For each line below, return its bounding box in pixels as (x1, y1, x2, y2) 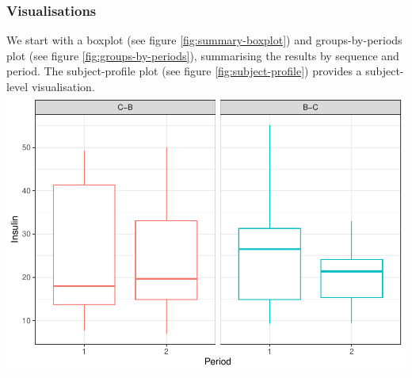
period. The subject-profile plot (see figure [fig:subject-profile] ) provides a (6, 63, 362, 79)
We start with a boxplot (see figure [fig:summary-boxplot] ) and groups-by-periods (6, 32, 402, 48)
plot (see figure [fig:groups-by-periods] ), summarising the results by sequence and (6, 47, 399, 63)
